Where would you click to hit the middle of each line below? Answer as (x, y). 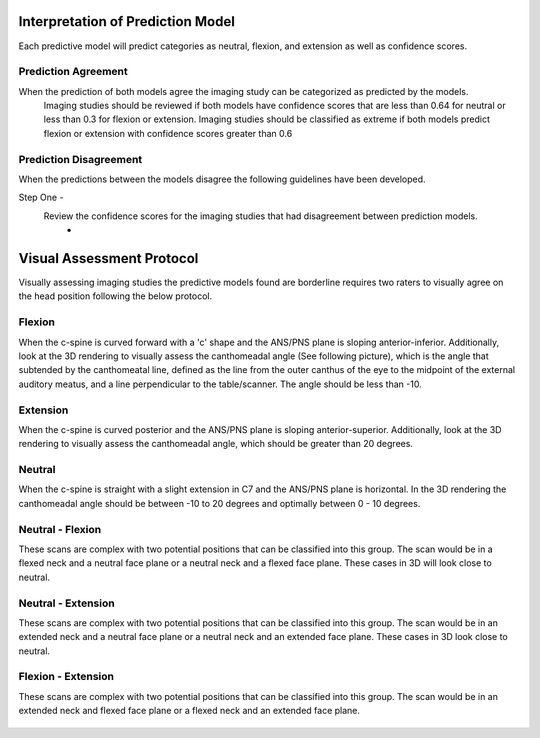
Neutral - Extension (66, 603)
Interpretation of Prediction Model (126, 21)
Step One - (41, 197)
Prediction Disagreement (80, 159)
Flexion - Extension (66, 677)
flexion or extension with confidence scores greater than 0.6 (168, 133)
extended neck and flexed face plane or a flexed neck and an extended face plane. (189, 711)
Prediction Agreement (73, 72)
